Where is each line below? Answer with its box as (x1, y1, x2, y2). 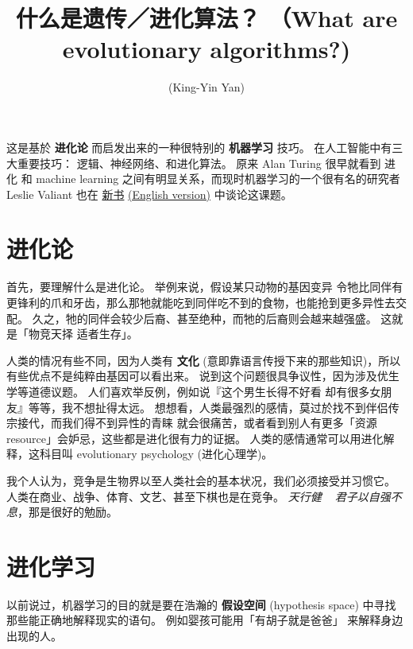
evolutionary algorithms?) (62, 33, 351, 65)
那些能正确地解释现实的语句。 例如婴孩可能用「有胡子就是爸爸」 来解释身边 (6, 612, 403, 628)
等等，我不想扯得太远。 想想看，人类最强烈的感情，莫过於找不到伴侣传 (28, 398, 399, 415)
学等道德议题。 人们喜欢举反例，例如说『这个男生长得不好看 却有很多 (6, 383, 370, 399)
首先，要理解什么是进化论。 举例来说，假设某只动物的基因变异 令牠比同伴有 (6, 278, 403, 295)
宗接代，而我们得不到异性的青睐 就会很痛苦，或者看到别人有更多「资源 (6, 414, 377, 431)
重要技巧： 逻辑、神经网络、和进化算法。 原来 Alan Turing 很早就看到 (17, 154, 381, 171)
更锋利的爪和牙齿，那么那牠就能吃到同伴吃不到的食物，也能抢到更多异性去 (6, 294, 396, 310)
